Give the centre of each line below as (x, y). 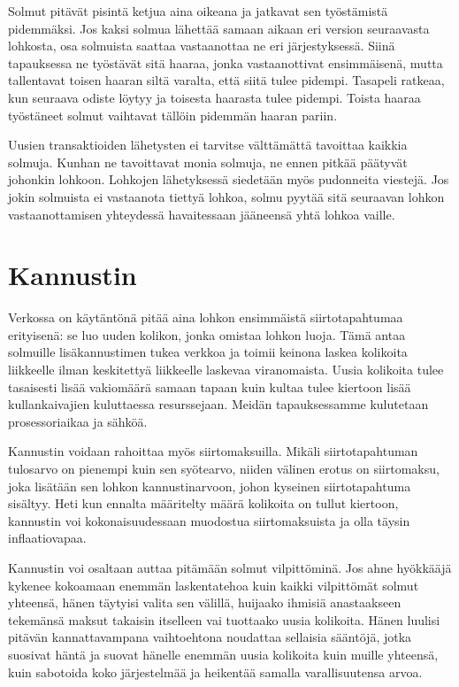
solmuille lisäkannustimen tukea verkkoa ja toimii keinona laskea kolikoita (208, 352)
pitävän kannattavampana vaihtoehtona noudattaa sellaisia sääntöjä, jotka (210, 637)
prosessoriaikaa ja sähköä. (78, 421)
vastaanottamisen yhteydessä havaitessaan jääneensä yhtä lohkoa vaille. (202, 214)
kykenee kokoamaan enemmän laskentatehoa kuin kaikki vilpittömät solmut (214, 585)
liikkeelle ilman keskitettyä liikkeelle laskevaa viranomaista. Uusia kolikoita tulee (226, 370)
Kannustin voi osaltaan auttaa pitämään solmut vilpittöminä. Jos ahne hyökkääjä (230, 567)
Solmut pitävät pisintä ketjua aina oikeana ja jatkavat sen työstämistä (198, 11)
